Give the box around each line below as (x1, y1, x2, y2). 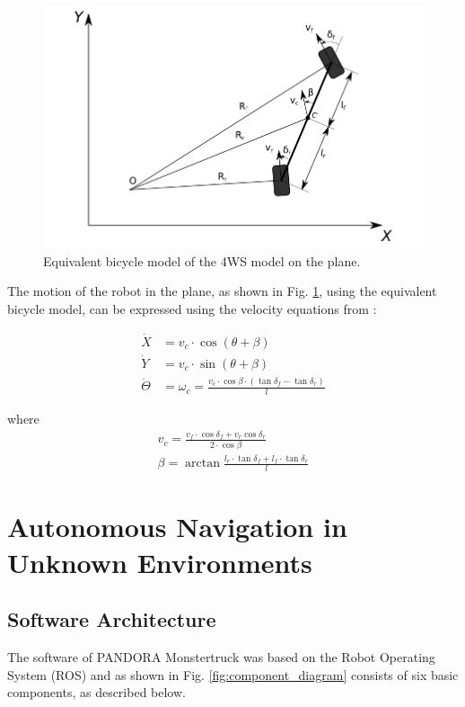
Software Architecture (7, 605, 216, 633)
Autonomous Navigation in (7, 508, 347, 545)
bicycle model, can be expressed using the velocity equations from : (7, 299, 377, 318)
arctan (185, 457, 220, 470)
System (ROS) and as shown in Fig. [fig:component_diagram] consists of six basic (7, 665, 459, 684)
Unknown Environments (7, 543, 312, 580)
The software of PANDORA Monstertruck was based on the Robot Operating (7, 648, 435, 667)
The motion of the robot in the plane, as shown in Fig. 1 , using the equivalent (7, 282, 437, 300)
